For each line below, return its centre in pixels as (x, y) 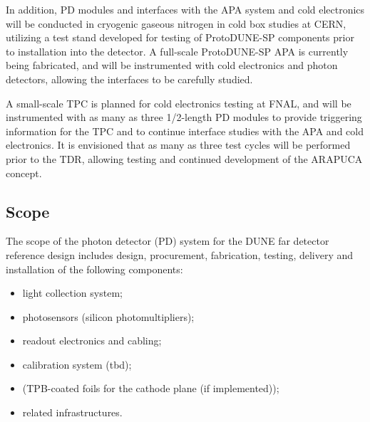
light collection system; (72, 293)
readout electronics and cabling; (92, 341)
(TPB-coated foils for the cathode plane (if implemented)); (151, 388)
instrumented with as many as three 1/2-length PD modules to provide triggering (184, 117)
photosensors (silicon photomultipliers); (108, 316)
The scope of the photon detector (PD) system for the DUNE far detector (168, 241)
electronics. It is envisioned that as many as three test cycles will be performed (178, 145)
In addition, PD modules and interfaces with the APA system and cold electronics (185, 9)
